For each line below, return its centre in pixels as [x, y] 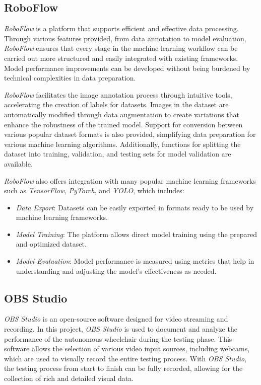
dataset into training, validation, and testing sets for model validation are [118, 154]
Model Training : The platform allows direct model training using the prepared [137, 234]
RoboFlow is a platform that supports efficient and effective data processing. [121, 28]
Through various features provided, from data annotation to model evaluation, [125, 38]
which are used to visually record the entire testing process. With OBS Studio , [125, 358]
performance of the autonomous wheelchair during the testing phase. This [118, 338]
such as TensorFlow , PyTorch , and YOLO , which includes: [94, 190]
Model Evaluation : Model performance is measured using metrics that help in [135, 261]
